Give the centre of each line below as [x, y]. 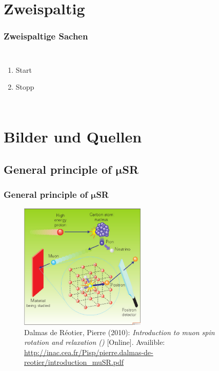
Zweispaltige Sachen [46, 36]
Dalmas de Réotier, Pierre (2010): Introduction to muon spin [120, 332]
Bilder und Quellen [73, 136]
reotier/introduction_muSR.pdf [74, 362]
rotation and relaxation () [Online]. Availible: [95, 342]
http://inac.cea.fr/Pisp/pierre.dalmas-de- [89, 352]
